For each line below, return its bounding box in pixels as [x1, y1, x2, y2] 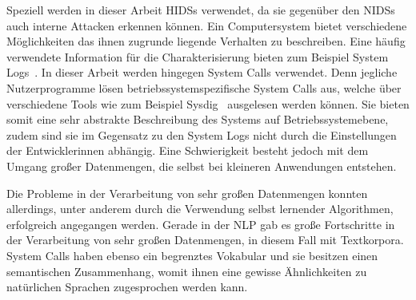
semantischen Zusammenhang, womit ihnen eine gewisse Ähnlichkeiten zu [6, 262, 367, 279]
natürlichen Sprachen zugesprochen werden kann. [6, 278, 248, 295]
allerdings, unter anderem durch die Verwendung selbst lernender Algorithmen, [6, 200, 394, 217]
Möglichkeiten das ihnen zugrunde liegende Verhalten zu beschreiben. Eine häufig [6, 33, 406, 49]
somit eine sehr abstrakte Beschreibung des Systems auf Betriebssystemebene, [6, 111, 389, 128]
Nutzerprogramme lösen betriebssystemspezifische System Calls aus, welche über [6, 79, 402, 96]
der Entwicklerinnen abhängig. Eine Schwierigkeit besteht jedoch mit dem [6, 142, 369, 159]
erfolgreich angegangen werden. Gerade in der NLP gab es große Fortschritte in [6, 215, 395, 232]
